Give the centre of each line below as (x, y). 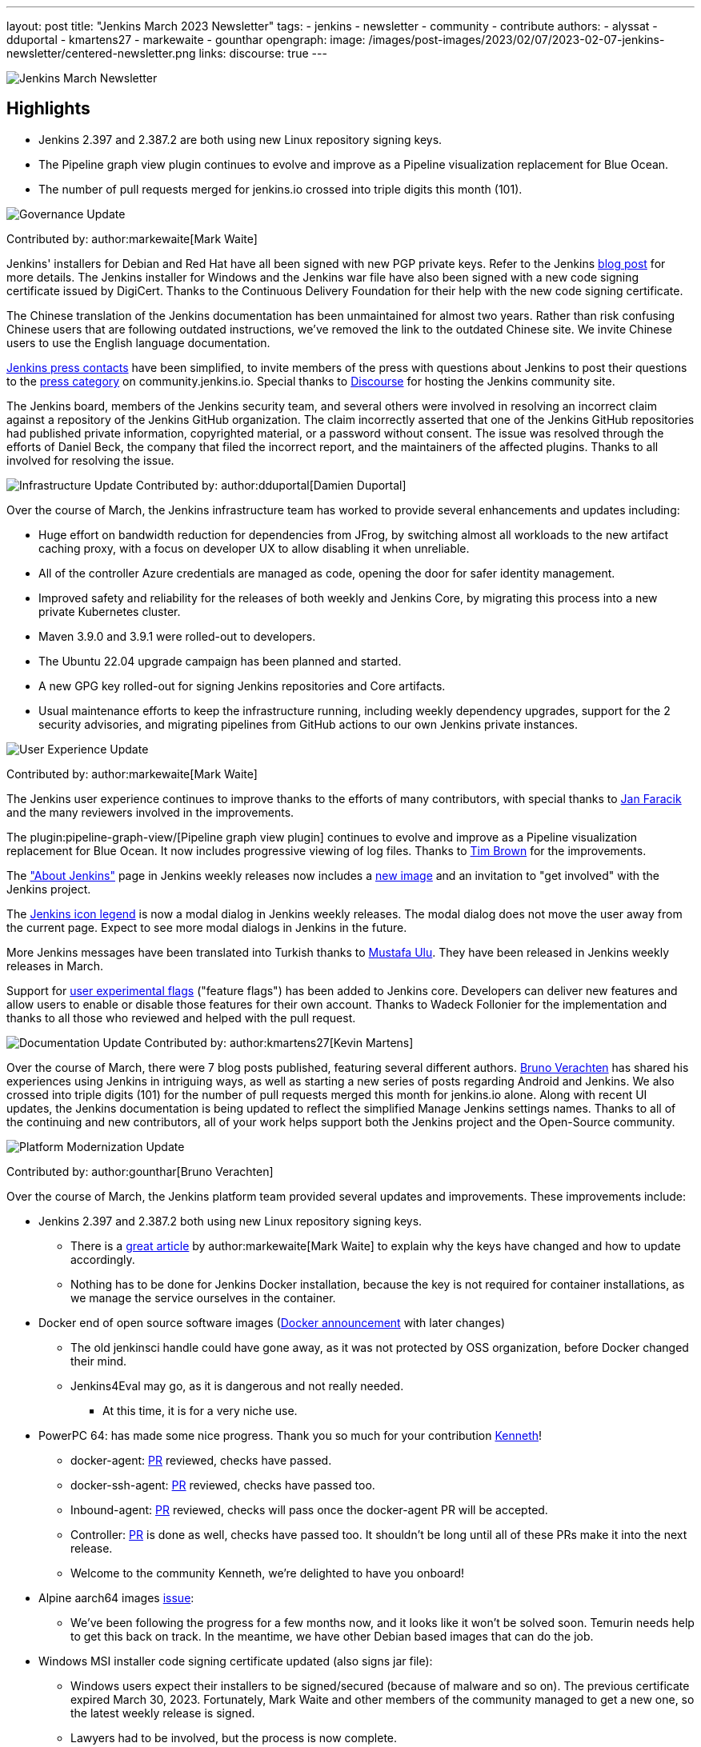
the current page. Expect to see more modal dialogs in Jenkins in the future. (207, 927)
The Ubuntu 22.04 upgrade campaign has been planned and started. (220, 661)
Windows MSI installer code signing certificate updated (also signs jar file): (236, 1661)
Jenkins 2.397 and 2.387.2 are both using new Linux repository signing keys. (240, 139)
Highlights (48, 109)
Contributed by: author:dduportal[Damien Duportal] (271, 485)
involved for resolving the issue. (90, 460)
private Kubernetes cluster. (110, 611)
